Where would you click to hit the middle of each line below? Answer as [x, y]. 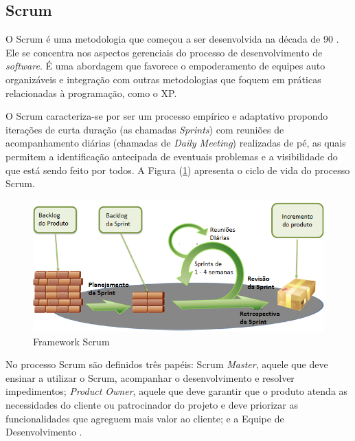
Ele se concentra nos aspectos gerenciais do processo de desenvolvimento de [164, 52]
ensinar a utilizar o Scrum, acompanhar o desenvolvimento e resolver [150, 377]
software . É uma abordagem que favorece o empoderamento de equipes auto [165, 66]
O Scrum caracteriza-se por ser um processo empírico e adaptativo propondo [167, 116]
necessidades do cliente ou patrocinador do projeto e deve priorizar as [152, 404]
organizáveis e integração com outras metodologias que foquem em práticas [163, 79]
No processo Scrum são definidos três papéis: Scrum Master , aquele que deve [167, 364]
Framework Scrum [71, 341]
